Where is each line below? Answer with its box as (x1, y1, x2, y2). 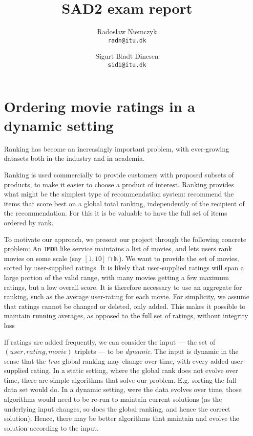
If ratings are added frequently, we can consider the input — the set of (4, 336, 215, 347)
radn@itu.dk (107, 37, 147, 44)
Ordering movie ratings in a (4, 96, 195, 116)
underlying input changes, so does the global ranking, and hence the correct (4, 403, 231, 414)
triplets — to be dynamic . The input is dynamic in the (75, 346, 239, 356)
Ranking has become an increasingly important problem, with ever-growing (4, 143, 230, 153)
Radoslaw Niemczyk (97, 26, 157, 37)
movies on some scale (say (4, 253, 82, 263)
